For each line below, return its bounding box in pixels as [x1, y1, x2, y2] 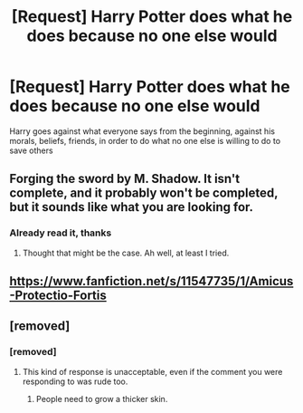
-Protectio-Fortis [9, 288, 107, 303]
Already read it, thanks [9, 226, 112, 239]
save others [9, 145, 53, 156]
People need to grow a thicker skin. [35, 393, 168, 404]
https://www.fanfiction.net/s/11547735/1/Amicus [9, 274, 294, 289]
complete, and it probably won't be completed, [9, 186, 279, 201]
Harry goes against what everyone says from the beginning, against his [9, 125, 276, 137]
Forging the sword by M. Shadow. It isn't [9, 171, 241, 187]
